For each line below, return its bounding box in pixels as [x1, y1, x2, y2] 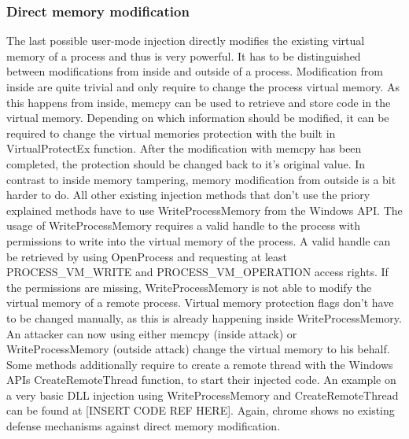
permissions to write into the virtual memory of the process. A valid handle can [6, 232, 391, 249]
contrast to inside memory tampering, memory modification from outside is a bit [6, 171, 396, 187]
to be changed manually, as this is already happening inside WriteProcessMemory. [6, 309, 402, 326]
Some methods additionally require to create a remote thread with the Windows [6, 356, 393, 372]
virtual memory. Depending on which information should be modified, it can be [6, 109, 389, 126]
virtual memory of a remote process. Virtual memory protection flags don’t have [6, 294, 394, 311]
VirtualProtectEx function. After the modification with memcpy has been [6, 140, 362, 157]
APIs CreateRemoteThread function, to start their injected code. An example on [6, 371, 396, 388]
